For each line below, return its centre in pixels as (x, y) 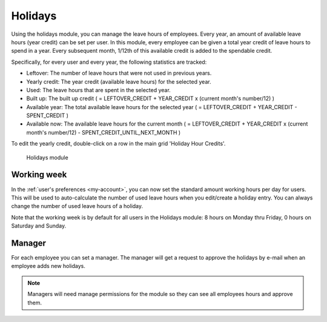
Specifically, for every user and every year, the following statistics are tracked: (109, 62)
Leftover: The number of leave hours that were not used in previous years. (119, 73)
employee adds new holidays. (48, 266)
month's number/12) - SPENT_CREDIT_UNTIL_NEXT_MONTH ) (104, 132)
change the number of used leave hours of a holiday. (77, 206)
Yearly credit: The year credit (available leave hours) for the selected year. (119, 81)
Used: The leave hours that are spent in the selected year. (98, 90)
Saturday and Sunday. (39, 226)
